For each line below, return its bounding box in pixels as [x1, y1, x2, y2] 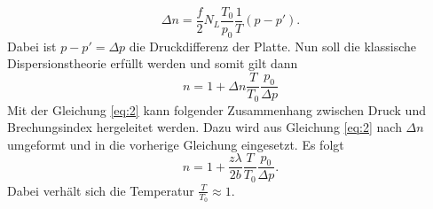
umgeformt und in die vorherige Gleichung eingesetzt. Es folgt [7, 135, 344, 153]
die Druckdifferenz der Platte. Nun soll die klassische [129, 36, 416, 55]
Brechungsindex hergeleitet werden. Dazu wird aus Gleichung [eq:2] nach [7, 118, 402, 136]
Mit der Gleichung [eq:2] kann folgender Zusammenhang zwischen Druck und [7, 100, 426, 119]
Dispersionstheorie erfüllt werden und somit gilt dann [7, 54, 298, 73]
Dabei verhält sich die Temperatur [7, 181, 194, 199]
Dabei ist [7, 36, 57, 55]
